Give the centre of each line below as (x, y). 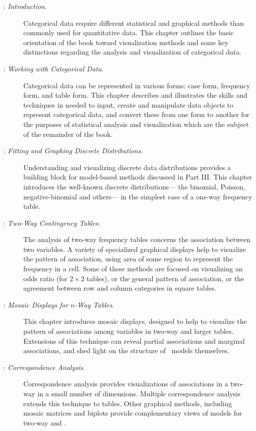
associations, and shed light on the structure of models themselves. (127, 350)
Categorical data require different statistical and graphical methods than (134, 23)
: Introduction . (25, 6)
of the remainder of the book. (68, 134)
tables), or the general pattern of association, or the (165, 278)
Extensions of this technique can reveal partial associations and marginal (134, 340)
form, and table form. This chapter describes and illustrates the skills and (135, 95)
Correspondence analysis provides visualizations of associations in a (126, 384)
